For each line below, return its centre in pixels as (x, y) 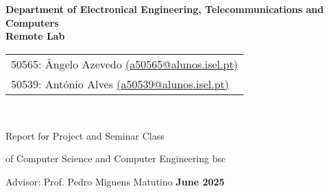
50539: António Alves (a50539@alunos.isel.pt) (120, 83)
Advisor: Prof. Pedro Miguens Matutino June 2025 (115, 181)
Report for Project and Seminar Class (85, 135)
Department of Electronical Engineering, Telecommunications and (165, 9)
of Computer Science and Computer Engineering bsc (116, 158)
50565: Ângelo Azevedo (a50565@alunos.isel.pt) (124, 64)
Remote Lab (35, 36)
